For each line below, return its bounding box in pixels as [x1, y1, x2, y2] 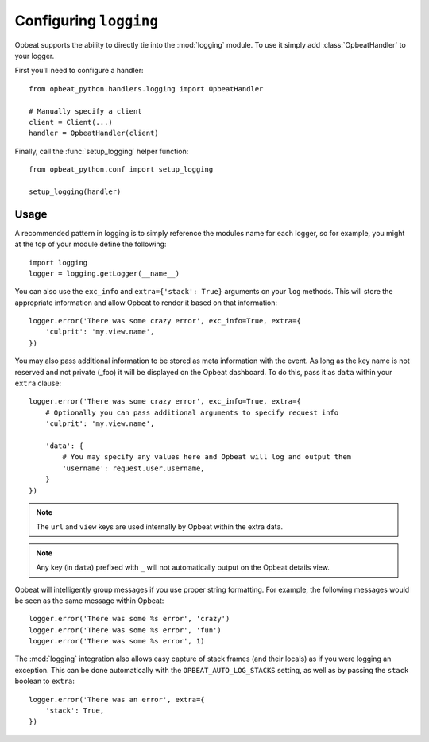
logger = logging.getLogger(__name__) [29, 269, 180, 278]
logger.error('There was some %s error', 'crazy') [29, 614, 230, 624]
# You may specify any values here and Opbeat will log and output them [62, 453, 352, 462]
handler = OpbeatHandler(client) [29, 129, 159, 138]
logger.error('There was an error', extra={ [29, 695, 206, 704]
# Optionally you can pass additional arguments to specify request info [44, 408, 339, 417]
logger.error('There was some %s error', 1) [29, 636, 206, 646]
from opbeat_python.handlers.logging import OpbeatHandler [29, 84, 264, 93]
